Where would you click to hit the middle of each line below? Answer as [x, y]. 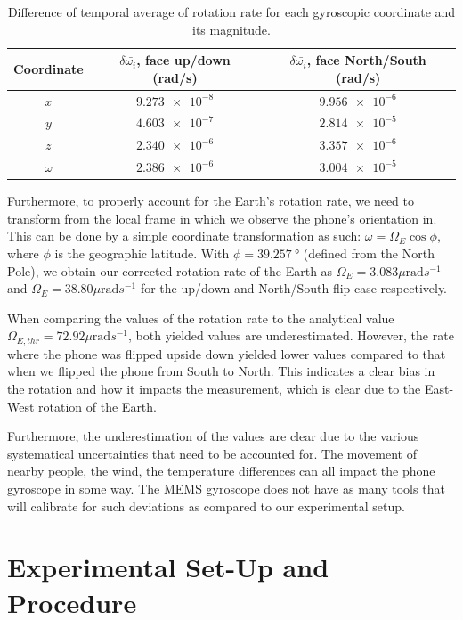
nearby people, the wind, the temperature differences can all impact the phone [221, 471]
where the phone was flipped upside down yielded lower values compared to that [227, 353]
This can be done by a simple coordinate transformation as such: [184, 236]
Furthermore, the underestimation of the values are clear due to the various [213, 436]
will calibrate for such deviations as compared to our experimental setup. [206, 506]
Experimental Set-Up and [168, 567]
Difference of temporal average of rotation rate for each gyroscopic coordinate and [231, 12]
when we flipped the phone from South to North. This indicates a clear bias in [221, 371]
